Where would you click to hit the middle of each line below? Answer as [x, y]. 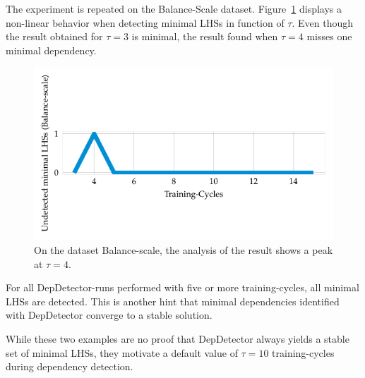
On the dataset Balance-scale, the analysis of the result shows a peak [184, 249]
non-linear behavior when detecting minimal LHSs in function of [145, 22]
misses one [329, 36]
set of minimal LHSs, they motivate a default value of [122, 352]
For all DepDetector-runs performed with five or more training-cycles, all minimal [182, 287]
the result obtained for [54, 36]
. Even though [323, 22]
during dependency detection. [70, 366]
